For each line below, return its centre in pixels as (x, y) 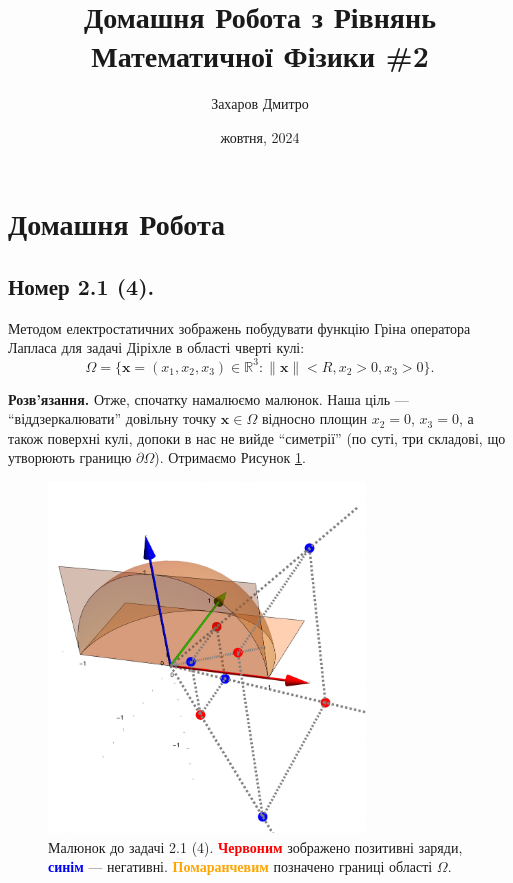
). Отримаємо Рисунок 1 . (230, 457)
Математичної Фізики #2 (260, 55)
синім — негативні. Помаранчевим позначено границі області (240, 866)
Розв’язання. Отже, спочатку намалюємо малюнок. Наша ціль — (208, 398)
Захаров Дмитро (260, 103)
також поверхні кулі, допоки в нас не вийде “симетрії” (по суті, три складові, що (257, 437)
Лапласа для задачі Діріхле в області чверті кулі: (156, 347)
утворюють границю (70, 457)
